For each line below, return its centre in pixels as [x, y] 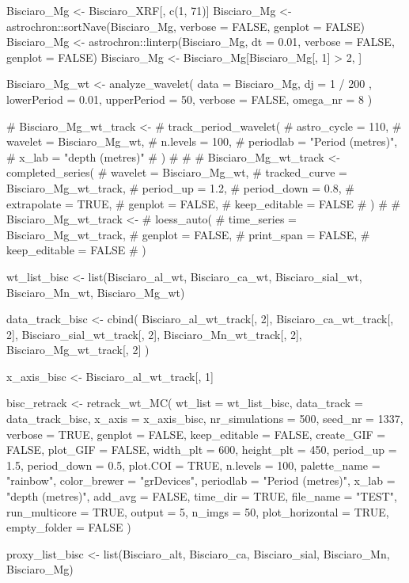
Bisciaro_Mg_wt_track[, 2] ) [78, 350]
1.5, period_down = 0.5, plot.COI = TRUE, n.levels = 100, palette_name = [193, 465]
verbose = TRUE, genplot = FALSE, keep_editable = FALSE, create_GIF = [196, 434]
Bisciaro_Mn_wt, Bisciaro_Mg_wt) [96, 292]
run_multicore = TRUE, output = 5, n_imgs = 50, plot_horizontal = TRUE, [198, 511]
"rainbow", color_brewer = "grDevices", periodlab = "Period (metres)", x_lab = [201, 480]
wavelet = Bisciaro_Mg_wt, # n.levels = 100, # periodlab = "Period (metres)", [202, 141]
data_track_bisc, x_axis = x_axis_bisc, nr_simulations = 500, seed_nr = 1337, [205, 419]
